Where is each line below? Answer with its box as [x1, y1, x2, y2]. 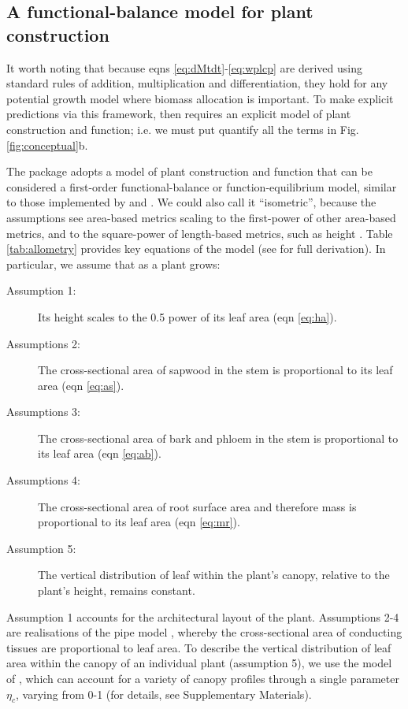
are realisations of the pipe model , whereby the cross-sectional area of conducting [6, 624, 402, 640]
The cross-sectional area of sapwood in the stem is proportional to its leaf [38, 362, 393, 378]
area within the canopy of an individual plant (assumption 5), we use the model [6, 655, 392, 671]
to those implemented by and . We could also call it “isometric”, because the [6, 194, 376, 210]
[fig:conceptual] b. [6, 136, 88, 153]
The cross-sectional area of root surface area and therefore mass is [38, 498, 357, 514]
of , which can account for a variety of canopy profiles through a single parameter [6, 670, 399, 686]
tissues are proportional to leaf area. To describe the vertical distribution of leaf [6, 639, 391, 655]
